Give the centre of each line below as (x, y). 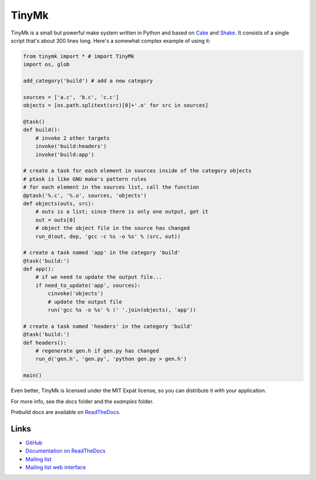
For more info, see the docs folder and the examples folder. (82, 401)
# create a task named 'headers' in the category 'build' (108, 326)
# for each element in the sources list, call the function (111, 187)
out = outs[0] (56, 220)
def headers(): (45, 343)
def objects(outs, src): (59, 203)
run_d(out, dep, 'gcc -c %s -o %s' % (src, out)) (108, 236)
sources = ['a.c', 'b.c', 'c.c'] (71, 97)
